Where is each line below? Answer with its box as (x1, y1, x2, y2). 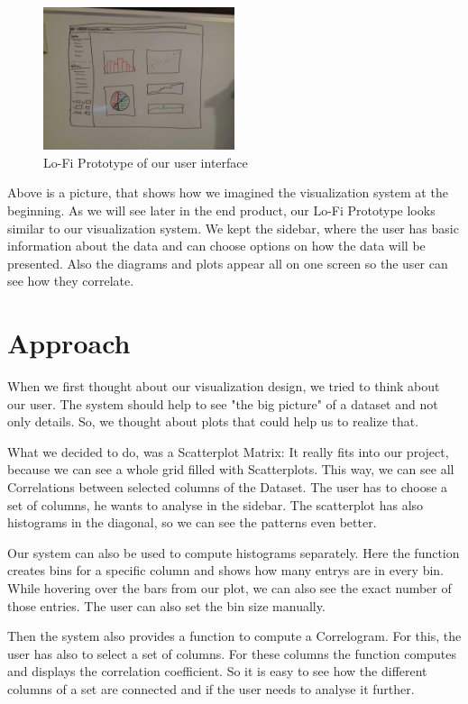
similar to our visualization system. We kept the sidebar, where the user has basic (7, 218, 459, 237)
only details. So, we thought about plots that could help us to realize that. (7, 412, 419, 431)
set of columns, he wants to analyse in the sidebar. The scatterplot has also (7, 495, 424, 514)
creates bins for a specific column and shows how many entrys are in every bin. (7, 561, 445, 580)
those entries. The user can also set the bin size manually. (7, 596, 326, 615)
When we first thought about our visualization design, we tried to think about (7, 377, 440, 396)
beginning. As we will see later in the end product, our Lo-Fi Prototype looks (7, 200, 436, 219)
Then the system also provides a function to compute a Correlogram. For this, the (7, 626, 462, 645)
